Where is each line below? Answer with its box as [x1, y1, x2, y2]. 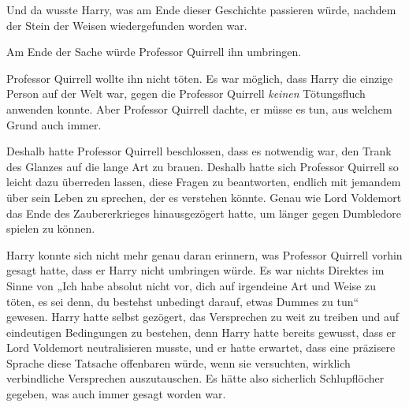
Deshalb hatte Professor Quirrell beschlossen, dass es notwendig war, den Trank [6, 143, 392, 159]
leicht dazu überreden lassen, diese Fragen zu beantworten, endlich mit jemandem [6, 174, 401, 190]
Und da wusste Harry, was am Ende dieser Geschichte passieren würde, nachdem [6, 2, 396, 17]
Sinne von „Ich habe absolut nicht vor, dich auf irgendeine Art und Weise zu [6, 277, 376, 293]
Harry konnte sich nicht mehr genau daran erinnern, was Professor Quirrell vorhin [6, 246, 403, 263]
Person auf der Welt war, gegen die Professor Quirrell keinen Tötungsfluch [6, 85, 366, 102]
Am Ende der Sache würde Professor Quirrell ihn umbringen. [6, 43, 302, 60]
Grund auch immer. [6, 116, 102, 133]
